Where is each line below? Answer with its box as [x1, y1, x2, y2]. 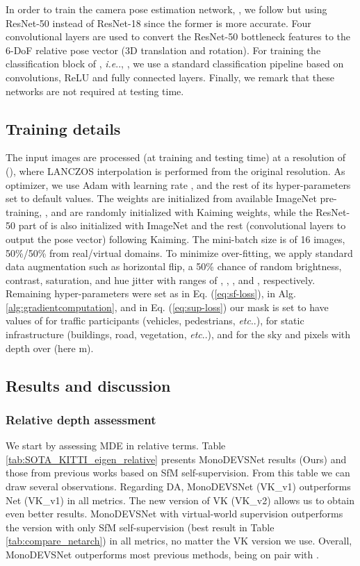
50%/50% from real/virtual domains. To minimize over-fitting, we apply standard [6, 245, 353, 260]
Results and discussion [6, 374, 171, 396]
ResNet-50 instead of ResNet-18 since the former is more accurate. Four [6, 15, 311, 30]
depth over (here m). [6, 340, 94, 355]
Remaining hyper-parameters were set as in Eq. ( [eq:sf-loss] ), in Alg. [6, 286, 296, 301]
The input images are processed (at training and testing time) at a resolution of [6, 150, 345, 165]
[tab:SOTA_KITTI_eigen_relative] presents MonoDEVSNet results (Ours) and [6, 451, 347, 466]
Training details [6, 117, 121, 139]
